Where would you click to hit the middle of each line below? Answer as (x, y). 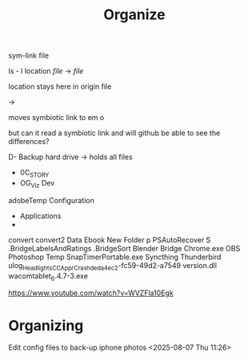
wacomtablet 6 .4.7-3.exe (48, 276)
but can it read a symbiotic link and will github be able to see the (114, 133)
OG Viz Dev (37, 184)
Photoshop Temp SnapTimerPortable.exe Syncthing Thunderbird (115, 257)
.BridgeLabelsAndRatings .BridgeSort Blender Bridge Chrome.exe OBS (124, 248)
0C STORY (34, 174)
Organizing (46, 325)
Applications (40, 216)
